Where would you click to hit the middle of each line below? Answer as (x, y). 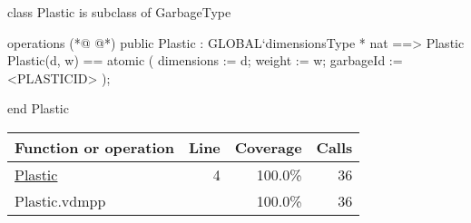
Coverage (268, 147)
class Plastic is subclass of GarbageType (119, 12)
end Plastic (38, 108)
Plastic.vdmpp (60, 200)
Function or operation (94, 147)
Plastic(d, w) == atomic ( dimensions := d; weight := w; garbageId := (205, 60)
